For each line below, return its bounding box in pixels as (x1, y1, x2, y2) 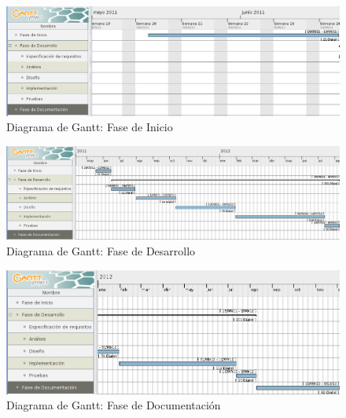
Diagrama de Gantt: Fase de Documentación (6, 397, 221, 413)
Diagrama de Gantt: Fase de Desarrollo (6, 242, 196, 258)
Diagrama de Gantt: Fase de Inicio (6, 119, 173, 135)
